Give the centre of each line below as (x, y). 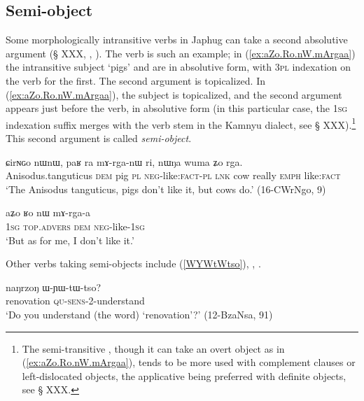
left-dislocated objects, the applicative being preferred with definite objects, (184, 375)
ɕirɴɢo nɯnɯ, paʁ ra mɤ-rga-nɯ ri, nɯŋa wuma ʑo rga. (124, 161)
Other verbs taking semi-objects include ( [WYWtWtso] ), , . (133, 263)
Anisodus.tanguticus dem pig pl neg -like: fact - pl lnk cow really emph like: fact (173, 175)
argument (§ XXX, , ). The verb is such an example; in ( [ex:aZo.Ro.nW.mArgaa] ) (181, 53)
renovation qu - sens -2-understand (75, 301)
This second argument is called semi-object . (99, 138)
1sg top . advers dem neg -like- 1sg (75, 226)
